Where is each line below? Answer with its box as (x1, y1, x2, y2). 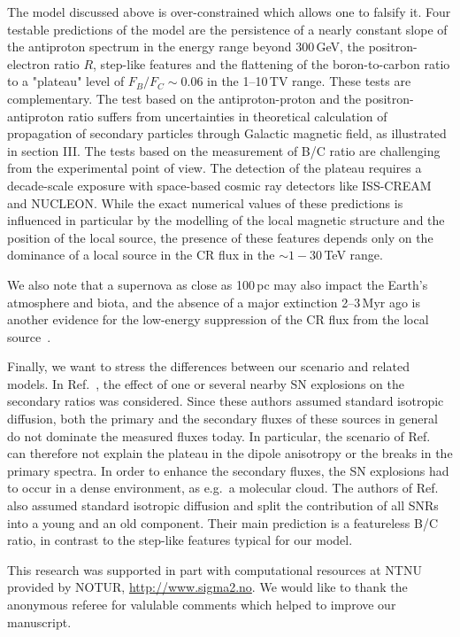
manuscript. (7, 612, 72, 631)
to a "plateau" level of (7, 72, 125, 90)
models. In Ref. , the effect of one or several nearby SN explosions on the (7, 374, 404, 392)
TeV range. (324, 245, 383, 264)
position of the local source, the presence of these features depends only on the (7, 228, 433, 246)
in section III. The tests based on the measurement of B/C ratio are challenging (7, 141, 441, 159)
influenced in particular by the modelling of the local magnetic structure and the (7, 211, 445, 229)
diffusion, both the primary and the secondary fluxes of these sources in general (7, 409, 438, 428)
